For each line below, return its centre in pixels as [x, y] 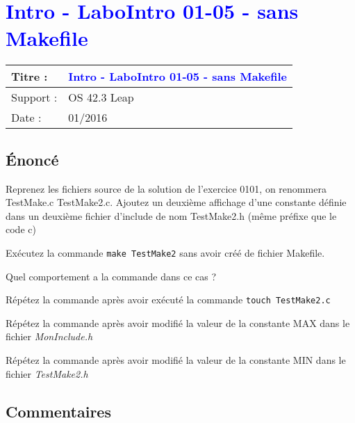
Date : [26, 118]
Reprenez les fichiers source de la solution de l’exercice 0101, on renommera [166, 188]
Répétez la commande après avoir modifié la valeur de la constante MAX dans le [178, 322]
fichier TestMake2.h [47, 373]
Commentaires [58, 411]
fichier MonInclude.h [49, 336]
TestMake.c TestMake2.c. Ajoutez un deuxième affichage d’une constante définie [176, 202]
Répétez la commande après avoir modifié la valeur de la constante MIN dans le [176, 359]
